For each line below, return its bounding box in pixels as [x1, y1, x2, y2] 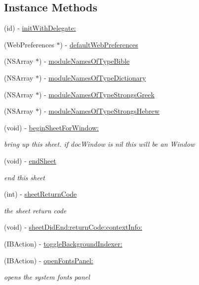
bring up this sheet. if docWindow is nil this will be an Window [4, 139, 195, 149]
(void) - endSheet [4, 155, 56, 165]
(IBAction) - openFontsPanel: [4, 255, 93, 265]
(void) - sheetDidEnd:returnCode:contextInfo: [4, 222, 142, 232]
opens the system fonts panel [4, 272, 90, 282]
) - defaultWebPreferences [60, 39, 138, 49]
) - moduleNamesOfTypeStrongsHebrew [39, 106, 159, 116]
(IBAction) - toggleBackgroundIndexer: [4, 238, 122, 248]
